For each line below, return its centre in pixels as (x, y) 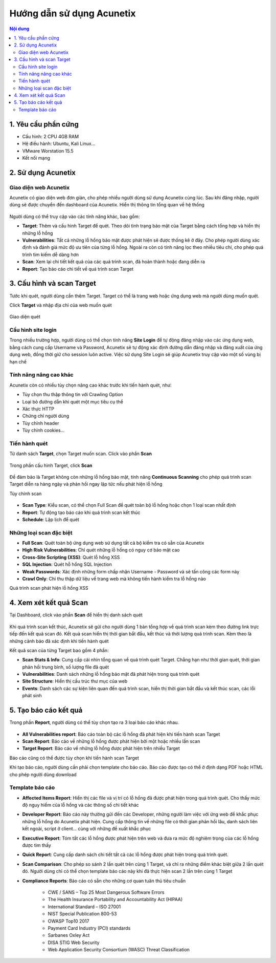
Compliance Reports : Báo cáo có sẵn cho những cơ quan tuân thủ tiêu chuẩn (104, 881)
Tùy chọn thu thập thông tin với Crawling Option (73, 395)
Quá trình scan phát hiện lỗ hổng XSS (49, 588)
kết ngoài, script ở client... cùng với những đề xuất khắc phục (87, 829)
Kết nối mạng (36, 158)
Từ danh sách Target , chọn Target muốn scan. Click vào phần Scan (80, 454)
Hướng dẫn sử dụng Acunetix (73, 13)
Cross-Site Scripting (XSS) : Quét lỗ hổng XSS (71, 557)
